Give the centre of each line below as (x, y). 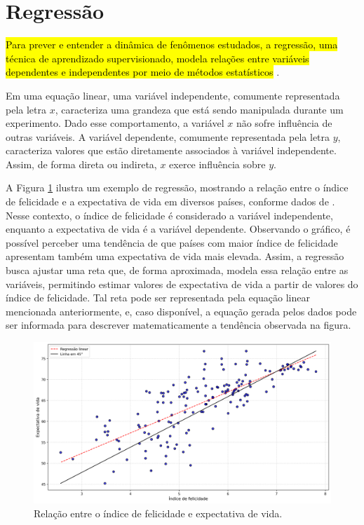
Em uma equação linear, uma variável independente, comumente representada (173, 95)
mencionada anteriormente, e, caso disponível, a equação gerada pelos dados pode (181, 311)
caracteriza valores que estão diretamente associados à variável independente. (171, 150)
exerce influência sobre (217, 164)
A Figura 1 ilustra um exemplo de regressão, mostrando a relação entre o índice (177, 187)
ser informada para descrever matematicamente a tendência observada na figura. (178, 325)
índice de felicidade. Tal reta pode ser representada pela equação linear (158, 298)
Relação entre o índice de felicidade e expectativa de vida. (158, 513)
